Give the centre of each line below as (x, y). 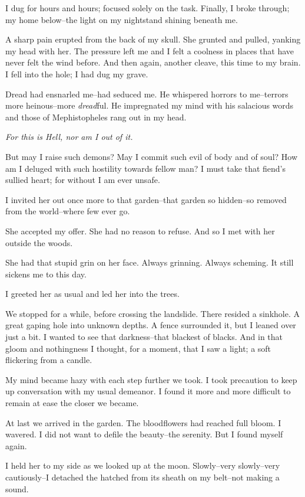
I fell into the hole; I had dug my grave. (77, 73)
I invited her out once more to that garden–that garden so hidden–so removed (146, 199)
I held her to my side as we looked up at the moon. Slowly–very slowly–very (143, 465)
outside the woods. (39, 242)
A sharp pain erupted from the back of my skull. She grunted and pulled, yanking (153, 39)
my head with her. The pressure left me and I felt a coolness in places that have (150, 50)
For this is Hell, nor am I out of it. (69, 137)
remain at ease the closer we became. (72, 403)
